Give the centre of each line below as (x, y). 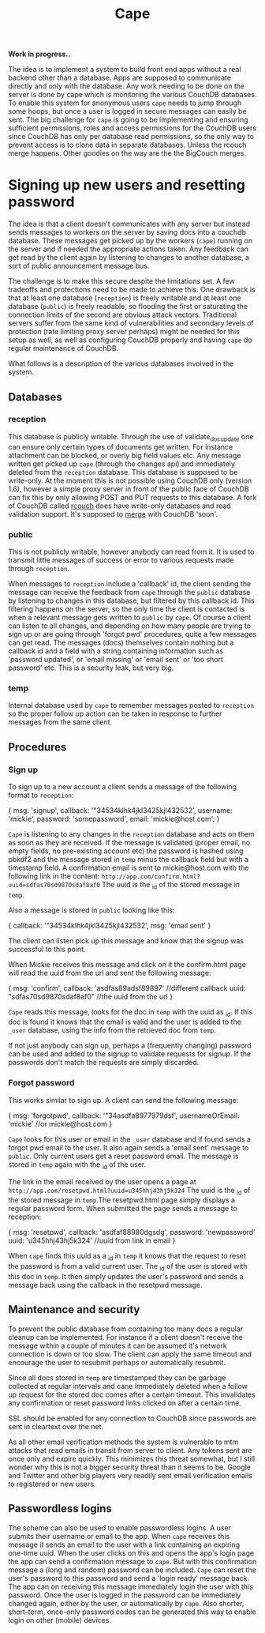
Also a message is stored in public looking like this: (91, 910)
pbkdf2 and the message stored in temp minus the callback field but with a (129, 859)
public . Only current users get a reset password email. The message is (123, 1156)
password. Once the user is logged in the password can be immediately (125, 1595)
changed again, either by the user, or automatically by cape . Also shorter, (126, 1603)
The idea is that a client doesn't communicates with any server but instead (129, 224)
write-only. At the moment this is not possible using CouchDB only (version (130, 480)
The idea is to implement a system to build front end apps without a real (125, 70)
